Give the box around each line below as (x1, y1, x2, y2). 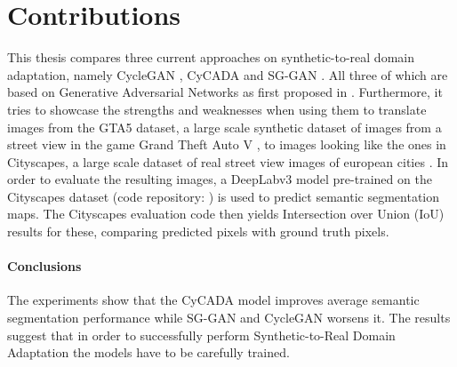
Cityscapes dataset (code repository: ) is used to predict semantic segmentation (7, 187, 440, 205)
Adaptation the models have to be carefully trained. (7, 343, 290, 362)
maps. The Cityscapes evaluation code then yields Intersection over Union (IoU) (7, 204, 445, 223)
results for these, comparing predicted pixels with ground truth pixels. (7, 222, 389, 241)
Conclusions (7, 257, 82, 275)
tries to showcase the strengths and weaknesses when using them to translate (7, 100, 427, 118)
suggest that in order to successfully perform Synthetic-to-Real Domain (7, 325, 396, 344)
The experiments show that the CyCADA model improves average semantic (7, 291, 420, 309)
